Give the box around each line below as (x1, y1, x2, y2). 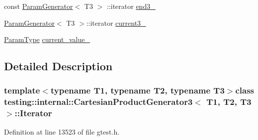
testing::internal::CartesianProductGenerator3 (4, 95, 193, 108)
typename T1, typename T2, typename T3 (50, 84, 225, 96)
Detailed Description (4, 58, 113, 74)
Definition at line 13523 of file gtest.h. (4, 126, 120, 137)
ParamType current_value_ (4, 34, 90, 45)
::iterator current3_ (86, 17, 146, 28)
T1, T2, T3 (206, 95, 252, 108)
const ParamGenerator (4, 1, 73, 11)
